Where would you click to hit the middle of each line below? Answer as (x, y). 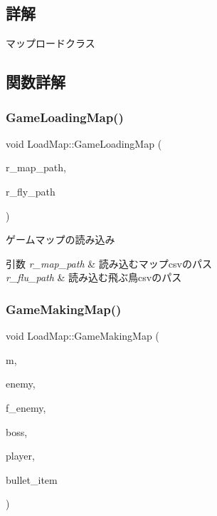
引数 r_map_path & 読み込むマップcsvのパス (109, 263)
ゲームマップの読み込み (60, 239)
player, (20, 456)
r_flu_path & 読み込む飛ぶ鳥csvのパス (94, 277)
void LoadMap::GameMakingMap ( (83, 336)
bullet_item (32, 479)
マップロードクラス (51, 43)
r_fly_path (31, 191)
